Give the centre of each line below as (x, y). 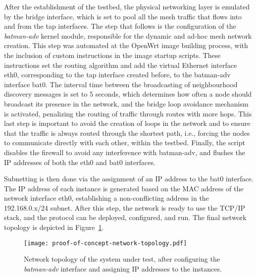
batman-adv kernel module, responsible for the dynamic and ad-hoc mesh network (128, 35)
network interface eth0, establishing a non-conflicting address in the (106, 198)
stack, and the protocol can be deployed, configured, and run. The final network (125, 217)
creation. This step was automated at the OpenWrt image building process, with (126, 45)
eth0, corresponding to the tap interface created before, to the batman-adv (117, 75)
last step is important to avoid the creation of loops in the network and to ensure (127, 123)
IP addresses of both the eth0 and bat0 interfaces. (80, 162)
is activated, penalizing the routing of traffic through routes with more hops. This (128, 113)
